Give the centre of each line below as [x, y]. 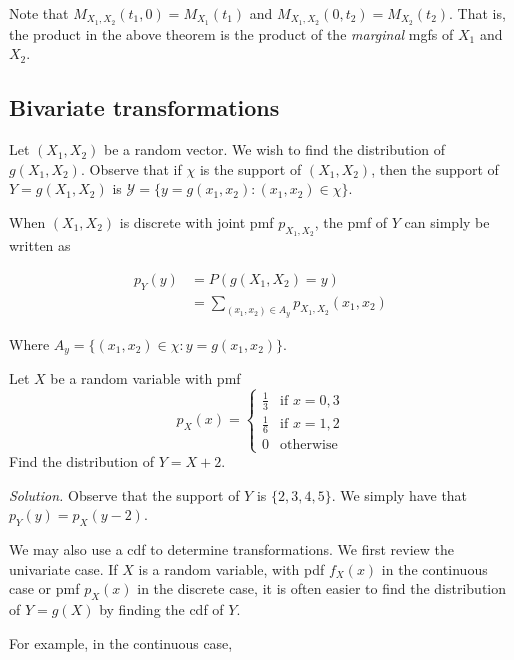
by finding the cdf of [161, 609]
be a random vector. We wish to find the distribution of [274, 149]
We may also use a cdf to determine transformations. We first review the [232, 549]
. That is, [477, 13]
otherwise [309, 444]
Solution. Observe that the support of [124, 494]
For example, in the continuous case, [121, 642]
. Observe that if [131, 168]
